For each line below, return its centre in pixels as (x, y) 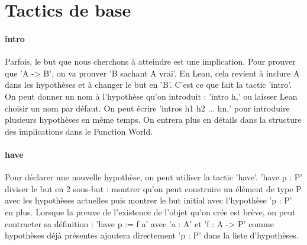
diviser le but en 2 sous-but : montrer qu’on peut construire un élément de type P (153, 188)
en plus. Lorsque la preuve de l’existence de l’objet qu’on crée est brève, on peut (150, 211)
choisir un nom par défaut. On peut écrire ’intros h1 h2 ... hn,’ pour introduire (147, 108)
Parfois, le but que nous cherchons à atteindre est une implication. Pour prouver (150, 61)
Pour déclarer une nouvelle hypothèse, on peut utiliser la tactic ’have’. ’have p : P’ (154, 177)
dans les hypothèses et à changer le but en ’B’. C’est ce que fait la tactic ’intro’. (148, 85)
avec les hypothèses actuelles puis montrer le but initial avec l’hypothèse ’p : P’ (148, 200)
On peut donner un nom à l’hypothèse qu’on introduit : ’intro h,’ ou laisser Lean (151, 96)
